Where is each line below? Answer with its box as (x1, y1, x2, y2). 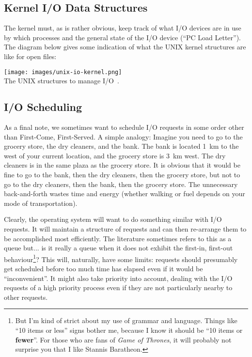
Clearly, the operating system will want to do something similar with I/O (4, 214, 222, 224)
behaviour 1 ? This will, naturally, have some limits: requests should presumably (4, 252, 238, 264)
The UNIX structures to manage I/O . (4, 76, 119, 86)
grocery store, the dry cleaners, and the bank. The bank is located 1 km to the (4, 141, 239, 151)
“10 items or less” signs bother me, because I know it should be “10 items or (15, 325, 243, 335)
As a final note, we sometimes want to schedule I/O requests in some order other (4, 122, 244, 132)
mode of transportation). (4, 198, 78, 208)
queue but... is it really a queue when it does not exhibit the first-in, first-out (4, 243, 233, 253)
